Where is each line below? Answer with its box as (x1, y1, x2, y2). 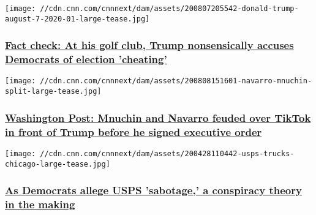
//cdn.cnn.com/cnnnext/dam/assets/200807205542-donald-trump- (40, 4, 299, 13)
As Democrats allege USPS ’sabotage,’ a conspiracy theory (5, 183, 302, 198)
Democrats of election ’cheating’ (5, 51, 167, 67)
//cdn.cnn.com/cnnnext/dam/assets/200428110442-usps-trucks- (40, 149, 295, 158)
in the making (5, 197, 75, 212)
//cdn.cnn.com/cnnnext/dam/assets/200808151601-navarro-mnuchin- (40, 77, 312, 86)
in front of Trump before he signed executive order (5, 124, 262, 139)
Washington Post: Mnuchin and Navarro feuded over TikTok (5, 110, 311, 125)
